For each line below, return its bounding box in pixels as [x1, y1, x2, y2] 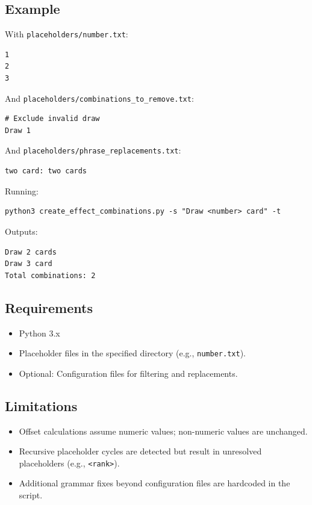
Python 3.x [19, 326, 60, 339]
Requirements [5, 298, 93, 317]
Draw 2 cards [5, 247, 57, 256]
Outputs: [5, 225, 38, 237]
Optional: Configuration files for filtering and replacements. [19, 367, 238, 379]
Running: [5, 184, 39, 197]
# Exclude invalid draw [5, 114, 100, 123]
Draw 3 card [5, 259, 52, 268]
